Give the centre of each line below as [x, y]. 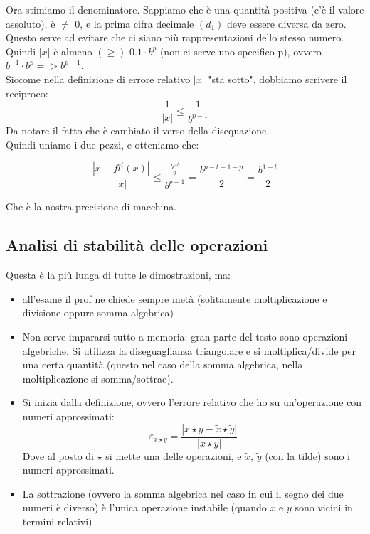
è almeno [73, 51]
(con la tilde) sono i [308, 455]
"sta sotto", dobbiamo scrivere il [277, 79]
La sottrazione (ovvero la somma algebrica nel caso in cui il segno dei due [183, 493]
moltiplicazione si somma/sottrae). [98, 378]
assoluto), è [31, 23]
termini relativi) [57, 521]
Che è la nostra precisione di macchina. [91, 207]
